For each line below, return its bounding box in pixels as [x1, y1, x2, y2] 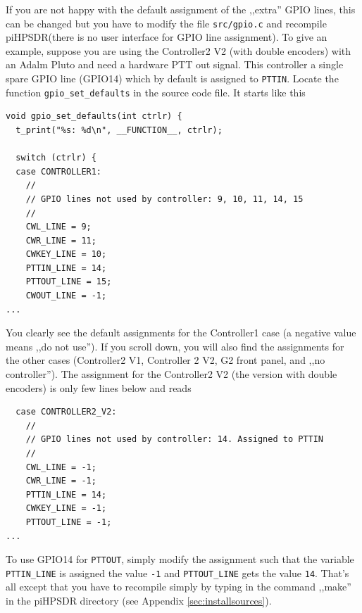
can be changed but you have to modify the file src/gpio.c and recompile [6, 15, 327, 30]
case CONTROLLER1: [15, 166, 102, 177]
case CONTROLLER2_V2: [15, 407, 117, 417]
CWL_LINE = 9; [25, 222, 92, 232]
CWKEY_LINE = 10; [25, 249, 107, 260]
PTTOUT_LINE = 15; [25, 277, 112, 287]
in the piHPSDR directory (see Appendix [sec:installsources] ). [6, 593, 272, 608]
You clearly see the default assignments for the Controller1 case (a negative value [6, 325, 356, 340]
